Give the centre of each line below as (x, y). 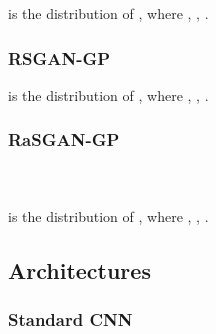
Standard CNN (70, 319)
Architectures (79, 269)
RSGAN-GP (59, 57)
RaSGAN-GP (64, 139)
